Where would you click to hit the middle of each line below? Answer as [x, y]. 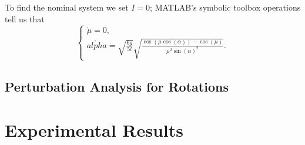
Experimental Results [94, 129]
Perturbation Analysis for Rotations [117, 86]
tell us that [25, 18]
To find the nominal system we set [67, 7]
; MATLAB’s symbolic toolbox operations [225, 7]
